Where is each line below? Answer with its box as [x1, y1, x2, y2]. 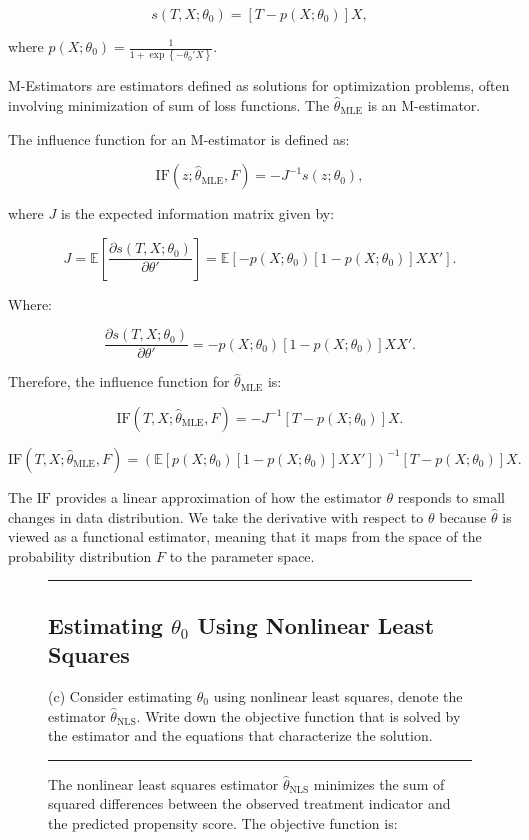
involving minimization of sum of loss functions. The [8, 94, 330, 115]
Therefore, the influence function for [8, 371, 230, 392]
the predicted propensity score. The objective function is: [48, 812, 398, 833]
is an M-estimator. [367, 94, 481, 115]
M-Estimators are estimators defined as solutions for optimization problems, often [8, 75, 510, 96]
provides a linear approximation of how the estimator [55, 486, 382, 507]
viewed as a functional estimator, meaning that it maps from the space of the [8, 526, 482, 547]
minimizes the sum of [313, 773, 445, 794]
